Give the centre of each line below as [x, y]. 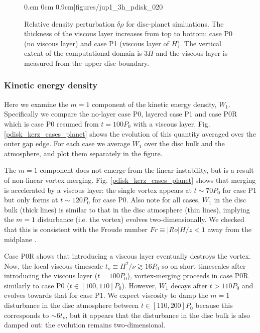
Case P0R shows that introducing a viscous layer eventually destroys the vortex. [127, 256]
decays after [189, 285]
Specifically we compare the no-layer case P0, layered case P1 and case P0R [121, 114]
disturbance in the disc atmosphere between [72, 305]
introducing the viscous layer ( [51, 275]
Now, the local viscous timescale [53, 265]
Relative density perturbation [70, 23]
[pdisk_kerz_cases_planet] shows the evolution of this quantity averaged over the [130, 133]
